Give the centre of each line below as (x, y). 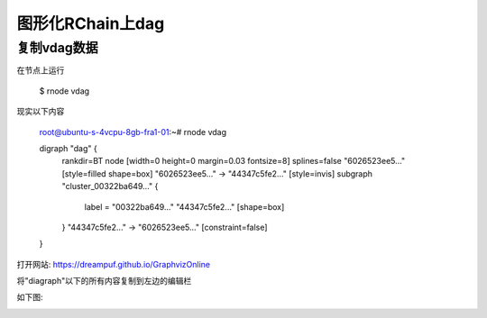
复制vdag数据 (57, 48)
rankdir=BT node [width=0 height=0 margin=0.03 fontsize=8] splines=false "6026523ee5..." (234, 161)
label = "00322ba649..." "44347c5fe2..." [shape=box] (184, 206)
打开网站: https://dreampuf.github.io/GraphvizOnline (114, 264)
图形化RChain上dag (91, 23)
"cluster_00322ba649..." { (110, 186)
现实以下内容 (41, 112)
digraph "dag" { (69, 148)
